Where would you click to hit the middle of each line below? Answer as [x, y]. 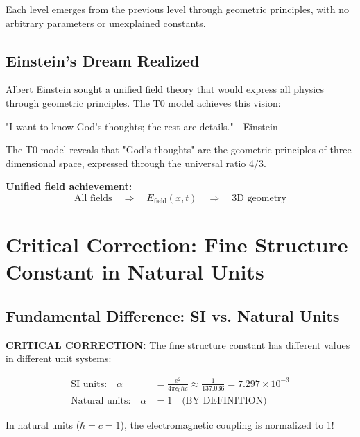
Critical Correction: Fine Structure [177, 245]
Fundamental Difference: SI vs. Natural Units [173, 315]
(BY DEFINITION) [224, 401]
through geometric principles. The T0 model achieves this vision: [143, 102]
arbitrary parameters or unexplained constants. [106, 23]
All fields [93, 198]
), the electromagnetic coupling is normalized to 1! [227, 425]
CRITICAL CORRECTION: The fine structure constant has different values [178, 344]
